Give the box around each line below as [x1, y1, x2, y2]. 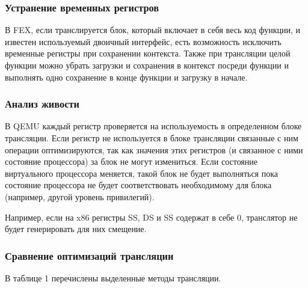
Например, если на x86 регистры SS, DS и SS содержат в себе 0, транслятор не [5, 210, 298, 223]
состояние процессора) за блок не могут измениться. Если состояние [5, 155, 257, 168]
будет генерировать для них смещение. [5, 222, 147, 235]
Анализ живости [5, 96, 79, 111]
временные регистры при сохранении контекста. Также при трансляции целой [5, 47, 291, 60]
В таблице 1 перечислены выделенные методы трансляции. [5, 271, 221, 284]
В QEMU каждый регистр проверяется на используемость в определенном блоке [5, 120, 302, 132]
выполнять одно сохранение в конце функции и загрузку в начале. [5, 70, 248, 83]
